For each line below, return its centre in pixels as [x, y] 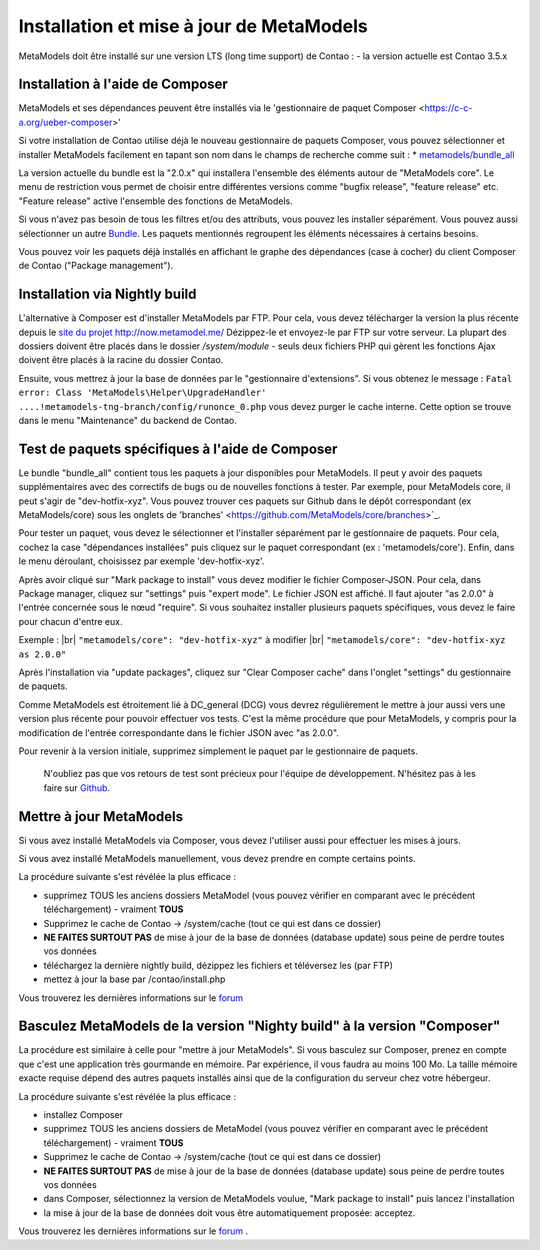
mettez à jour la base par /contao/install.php [134, 979]
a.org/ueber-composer [65, 122]
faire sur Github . [76, 787]
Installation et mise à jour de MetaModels [193, 26]
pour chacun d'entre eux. [70, 621]
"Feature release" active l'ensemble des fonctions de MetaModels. [156, 201]
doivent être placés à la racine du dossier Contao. [121, 360]
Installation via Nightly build [107, 294]
